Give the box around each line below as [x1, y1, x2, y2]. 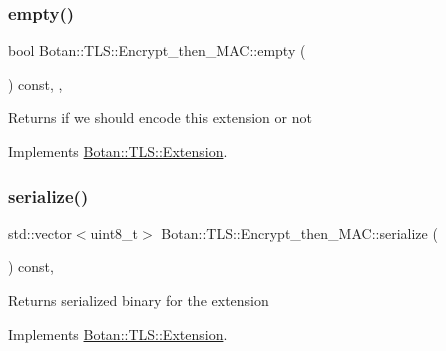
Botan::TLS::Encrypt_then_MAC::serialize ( [161, 222, 438, 243]
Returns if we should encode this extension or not [8, 107, 312, 128]
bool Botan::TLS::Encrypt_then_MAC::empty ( [8, 40, 306, 61]
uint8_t [90, 222, 139, 243]
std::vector [8, 222, 72, 243]
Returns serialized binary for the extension [8, 290, 269, 310]
